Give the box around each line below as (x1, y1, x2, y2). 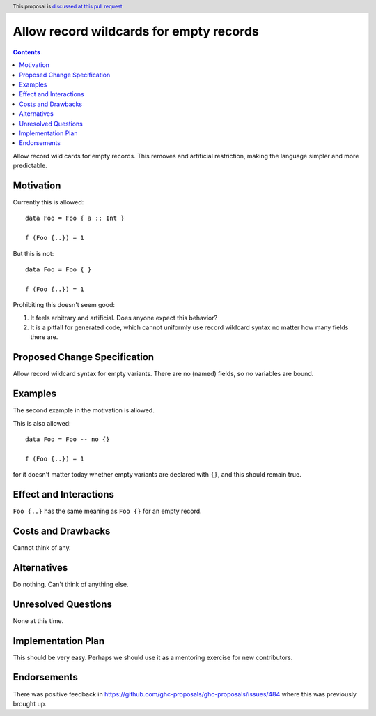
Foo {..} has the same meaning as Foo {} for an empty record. (13, 507, 202, 516)
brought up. (13, 699, 47, 708)
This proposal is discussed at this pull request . (13, 3, 125, 10)
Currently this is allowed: (13, 198, 84, 207)
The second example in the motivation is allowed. (13, 406, 155, 415)
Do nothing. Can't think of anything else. (13, 580, 129, 588)
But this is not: (13, 249, 54, 258)
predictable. (13, 161, 48, 170)
